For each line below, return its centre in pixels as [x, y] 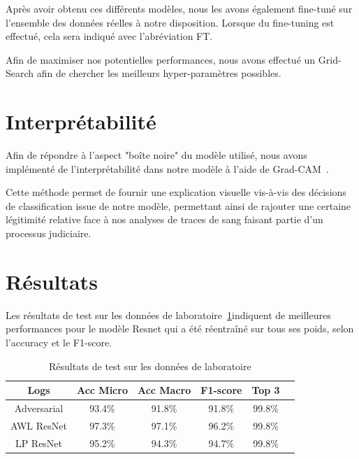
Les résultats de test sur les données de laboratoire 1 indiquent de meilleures [168, 315]
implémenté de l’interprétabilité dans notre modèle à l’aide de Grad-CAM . [167, 168]
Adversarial [39, 408]
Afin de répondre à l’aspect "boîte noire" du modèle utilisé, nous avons [156, 155]
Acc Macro [164, 390]
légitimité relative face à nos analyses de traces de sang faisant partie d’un [164, 219]
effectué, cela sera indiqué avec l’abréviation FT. [109, 36]
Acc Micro [102, 390]
